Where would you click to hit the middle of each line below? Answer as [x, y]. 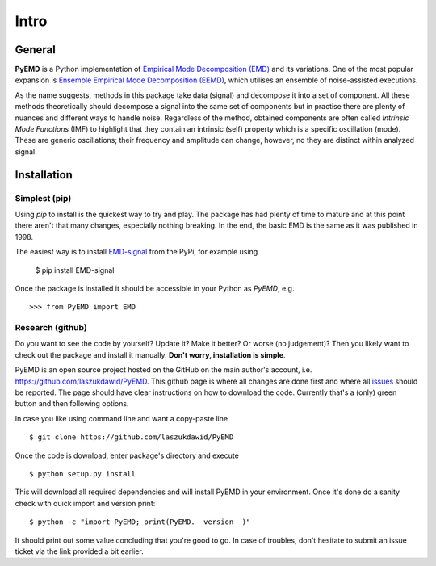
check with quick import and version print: [85, 503]
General [36, 50]
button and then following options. [72, 404]
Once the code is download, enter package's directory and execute [127, 455]
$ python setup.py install [83, 474]
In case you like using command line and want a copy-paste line [122, 418]
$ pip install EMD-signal [75, 270]
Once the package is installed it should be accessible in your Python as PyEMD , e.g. [155, 288]
